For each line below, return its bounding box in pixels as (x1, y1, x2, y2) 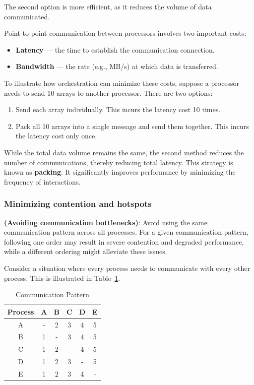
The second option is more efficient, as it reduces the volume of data (4, 1, 212, 11)
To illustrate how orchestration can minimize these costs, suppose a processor (4, 77, 240, 88)
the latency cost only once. (15, 130, 97, 141)
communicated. (4, 11, 50, 21)
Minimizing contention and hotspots (4, 197, 152, 210)
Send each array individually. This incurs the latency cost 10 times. (15, 104, 221, 115)
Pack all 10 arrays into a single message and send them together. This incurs (15, 121, 249, 131)
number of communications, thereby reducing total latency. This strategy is (4, 157, 233, 167)
